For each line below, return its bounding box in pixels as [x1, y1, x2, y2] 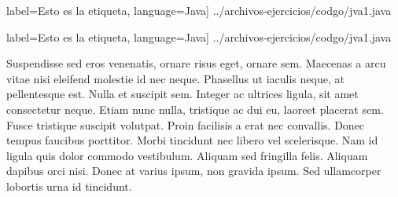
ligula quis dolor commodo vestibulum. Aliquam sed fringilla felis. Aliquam [6, 147, 368, 163]
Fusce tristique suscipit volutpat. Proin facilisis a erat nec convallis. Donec [6, 116, 365, 133]
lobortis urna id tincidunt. [6, 177, 132, 194]
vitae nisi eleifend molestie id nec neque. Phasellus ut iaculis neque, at [6, 70, 345, 86]
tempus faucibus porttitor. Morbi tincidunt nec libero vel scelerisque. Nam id [6, 132, 378, 148]
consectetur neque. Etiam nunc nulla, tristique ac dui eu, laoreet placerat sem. [6, 100, 384, 117]
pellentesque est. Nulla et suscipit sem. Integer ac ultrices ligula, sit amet [6, 86, 359, 102]
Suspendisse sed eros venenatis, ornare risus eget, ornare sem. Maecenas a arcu [6, 55, 386, 71]
